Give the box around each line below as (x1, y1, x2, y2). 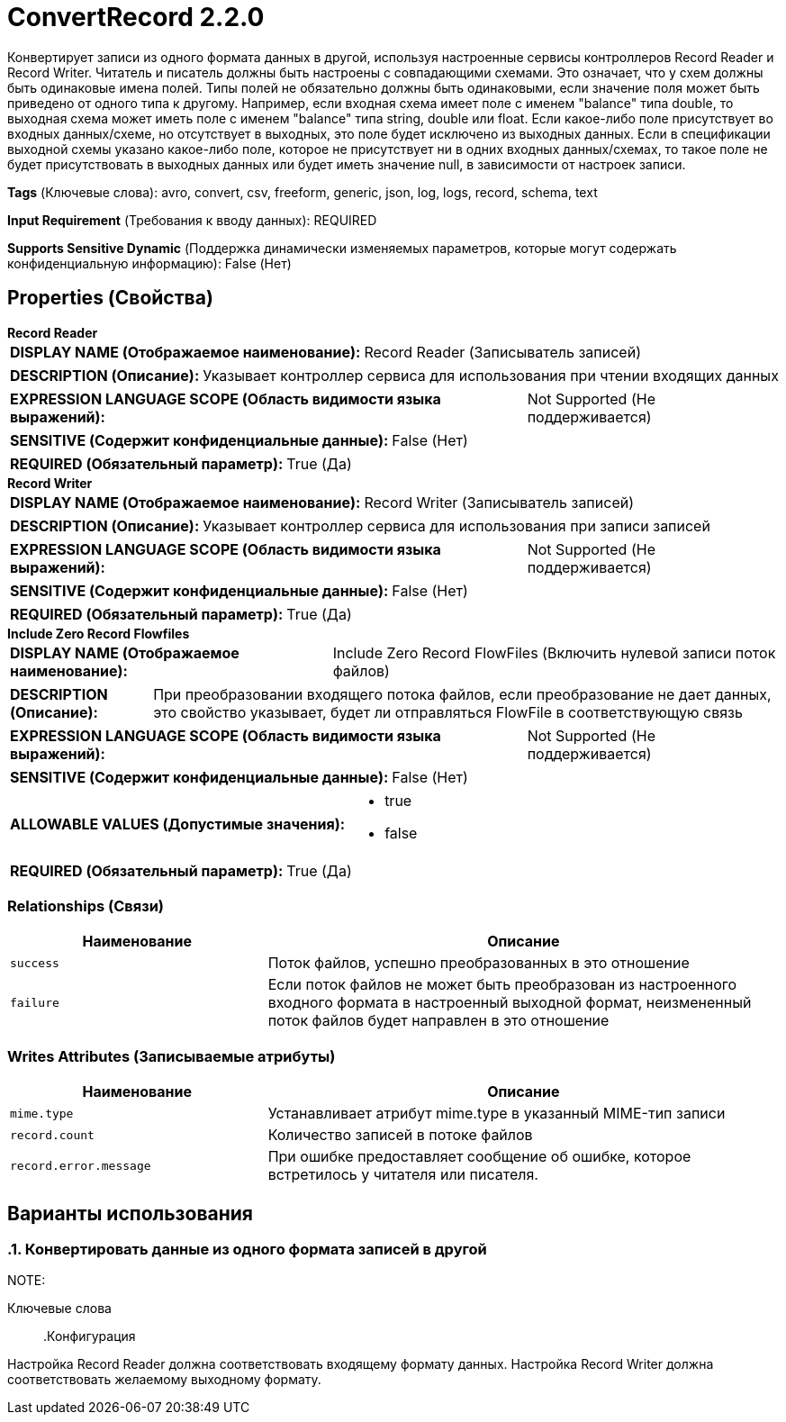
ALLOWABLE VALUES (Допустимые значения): (10, 814, 346, 833)
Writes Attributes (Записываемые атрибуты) (7, 1046, 336, 1065)
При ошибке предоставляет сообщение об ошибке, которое (267, 1147, 691, 1166)
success (10, 956, 59, 970)
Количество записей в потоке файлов (267, 1126, 533, 1145)
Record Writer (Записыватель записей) (364, 493, 634, 512)
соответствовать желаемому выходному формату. (7, 1372, 321, 1388)
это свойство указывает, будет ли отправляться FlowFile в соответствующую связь (153, 702, 743, 721)
